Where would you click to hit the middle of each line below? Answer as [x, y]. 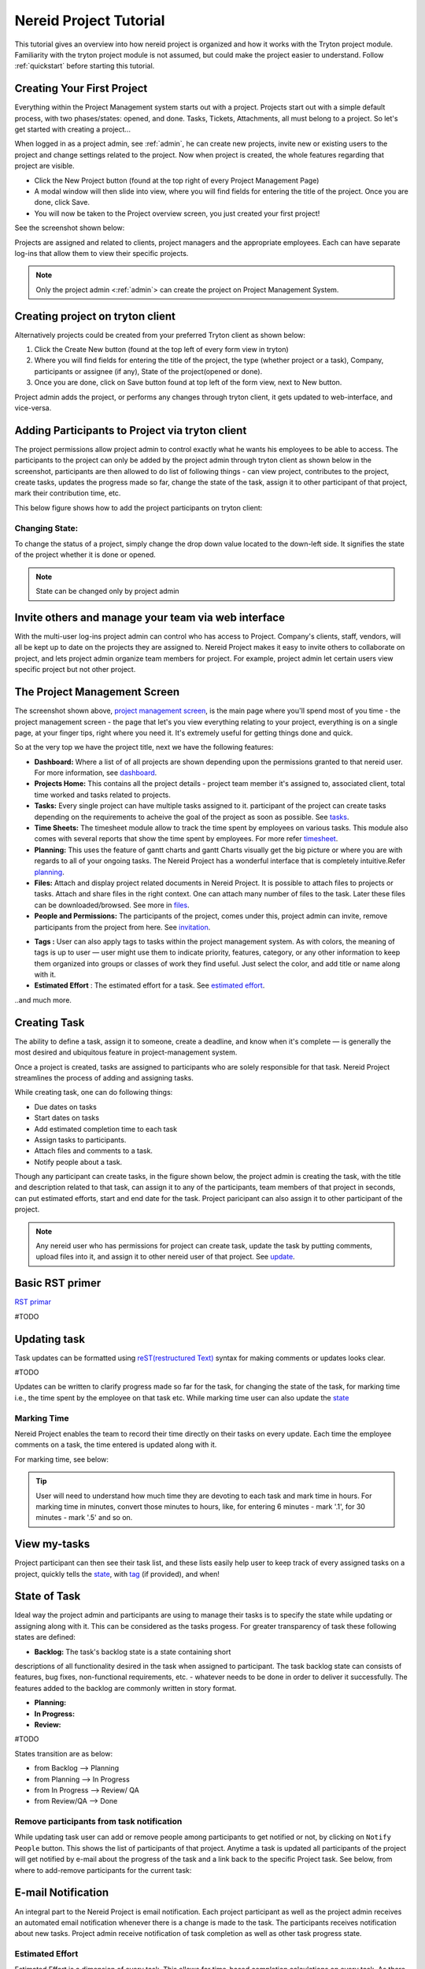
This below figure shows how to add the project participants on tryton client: [139, 507]
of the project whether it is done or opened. [85, 554]
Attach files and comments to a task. [94, 1151]
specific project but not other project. [75, 669]
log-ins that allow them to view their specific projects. [102, 253]
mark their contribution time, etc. [68, 493]
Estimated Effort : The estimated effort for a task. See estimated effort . [150, 985]
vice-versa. [33, 408]
